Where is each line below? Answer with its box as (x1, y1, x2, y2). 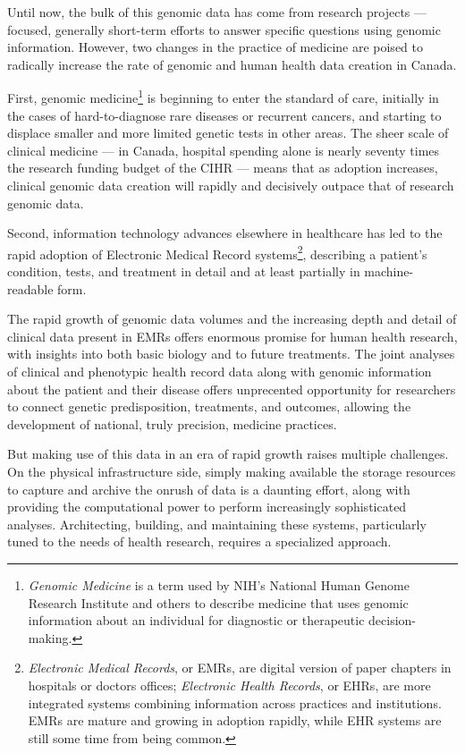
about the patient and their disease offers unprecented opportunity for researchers (7, 379, 456, 398)
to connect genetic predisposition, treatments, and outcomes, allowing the (7, 397, 411, 416)
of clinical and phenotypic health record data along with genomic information (7, 362, 432, 380)
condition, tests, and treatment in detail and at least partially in (7, 262, 360, 281)
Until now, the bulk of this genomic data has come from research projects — (7, 3, 427, 21)
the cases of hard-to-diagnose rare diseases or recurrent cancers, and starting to (7, 106, 442, 124)
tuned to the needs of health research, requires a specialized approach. (7, 532, 392, 551)
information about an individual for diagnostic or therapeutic (28, 611, 365, 630)
